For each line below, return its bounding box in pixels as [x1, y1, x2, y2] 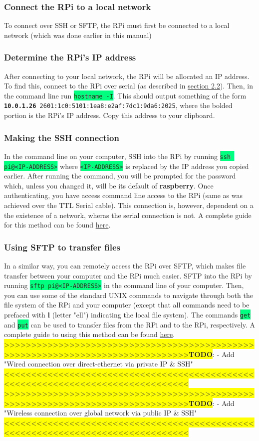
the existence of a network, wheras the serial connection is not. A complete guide [4, 209, 252, 220]
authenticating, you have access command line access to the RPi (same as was [4, 190, 243, 200]
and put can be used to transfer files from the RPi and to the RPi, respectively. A [4, 319, 256, 329]
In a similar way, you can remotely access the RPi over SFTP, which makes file [4, 260, 246, 271]
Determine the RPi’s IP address [4, 51, 136, 63]
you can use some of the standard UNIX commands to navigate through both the [4, 289, 253, 300]
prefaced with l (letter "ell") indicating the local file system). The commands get [4, 309, 251, 320]
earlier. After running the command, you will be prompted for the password [4, 170, 236, 181]
